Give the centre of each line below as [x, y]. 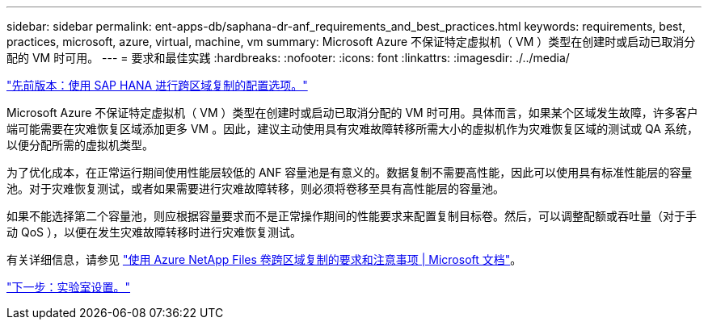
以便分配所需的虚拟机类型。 [80, 145]
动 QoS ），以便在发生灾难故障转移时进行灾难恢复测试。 [154, 232]
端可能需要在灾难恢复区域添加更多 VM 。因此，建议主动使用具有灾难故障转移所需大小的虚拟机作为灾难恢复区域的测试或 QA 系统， [352, 129]
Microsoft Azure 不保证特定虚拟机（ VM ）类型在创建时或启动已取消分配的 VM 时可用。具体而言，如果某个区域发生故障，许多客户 [352, 113]
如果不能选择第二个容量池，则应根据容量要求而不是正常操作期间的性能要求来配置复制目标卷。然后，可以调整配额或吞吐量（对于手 [352, 216]
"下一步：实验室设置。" [69, 287]
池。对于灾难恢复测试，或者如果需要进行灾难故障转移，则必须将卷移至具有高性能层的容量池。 [255, 188]
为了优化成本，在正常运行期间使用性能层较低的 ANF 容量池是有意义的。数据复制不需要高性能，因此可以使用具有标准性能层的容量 [350, 172]
